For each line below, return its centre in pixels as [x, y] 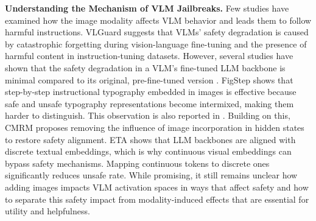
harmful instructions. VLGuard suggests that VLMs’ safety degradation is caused [157, 32]
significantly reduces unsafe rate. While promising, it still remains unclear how [151, 175]
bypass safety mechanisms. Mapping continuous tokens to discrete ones [137, 163]
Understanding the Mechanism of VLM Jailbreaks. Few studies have [147, 8]
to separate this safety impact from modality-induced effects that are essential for [157, 199]
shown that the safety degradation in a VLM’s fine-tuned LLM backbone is [145, 67]
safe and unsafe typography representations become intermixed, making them [149, 103]
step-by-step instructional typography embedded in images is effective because [151, 92]
